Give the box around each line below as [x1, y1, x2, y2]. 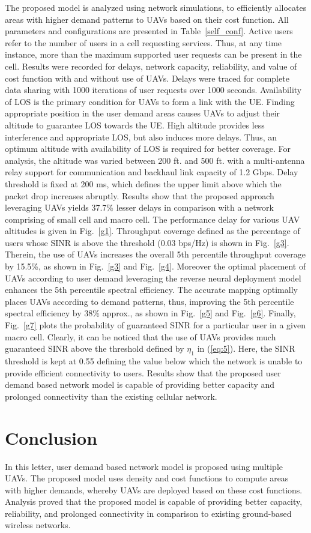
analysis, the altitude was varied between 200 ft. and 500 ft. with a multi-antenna [5, 154, 305, 166]
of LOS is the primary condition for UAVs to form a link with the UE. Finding [5, 95, 295, 107]
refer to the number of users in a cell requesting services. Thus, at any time [5, 36, 282, 49]
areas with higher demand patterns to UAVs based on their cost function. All [5, 13, 289, 25]
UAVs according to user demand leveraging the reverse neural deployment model [5, 271, 301, 284]
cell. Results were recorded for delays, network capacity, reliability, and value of [5, 59, 297, 72]
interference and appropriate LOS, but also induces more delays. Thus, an [5, 130, 277, 143]
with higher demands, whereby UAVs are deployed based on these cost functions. [5, 483, 303, 496]
